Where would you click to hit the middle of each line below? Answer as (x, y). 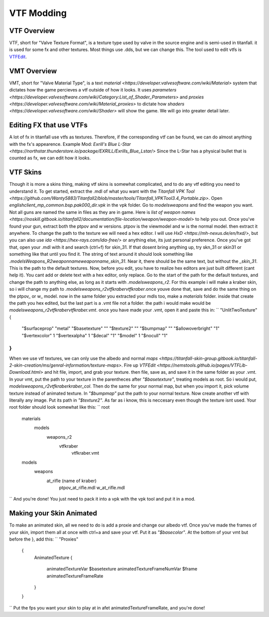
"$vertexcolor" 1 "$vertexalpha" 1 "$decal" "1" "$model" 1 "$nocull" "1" (95, 335)
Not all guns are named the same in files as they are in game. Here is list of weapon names (102, 212)
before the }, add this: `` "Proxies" (44, 539)
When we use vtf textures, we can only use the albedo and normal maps (83, 358)
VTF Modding (38, 13)
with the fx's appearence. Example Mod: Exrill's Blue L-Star (70, 144)
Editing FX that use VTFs (48, 125)
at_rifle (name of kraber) (71, 481)
